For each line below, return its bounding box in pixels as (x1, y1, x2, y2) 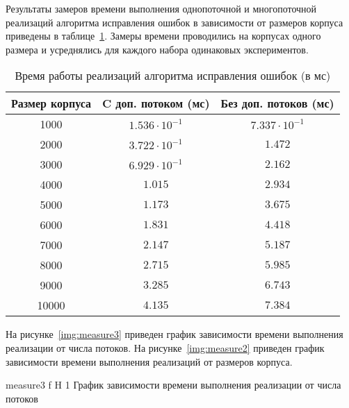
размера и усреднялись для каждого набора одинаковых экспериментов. (6, 42, 309, 56)
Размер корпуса (11, 95, 91, 112)
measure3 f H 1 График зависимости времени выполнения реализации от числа (6, 377, 341, 392)
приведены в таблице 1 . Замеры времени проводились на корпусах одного (6, 28, 321, 43)
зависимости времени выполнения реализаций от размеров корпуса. (6, 354, 293, 368)
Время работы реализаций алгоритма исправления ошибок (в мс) (15, 67, 331, 84)
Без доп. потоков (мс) (220, 95, 334, 112)
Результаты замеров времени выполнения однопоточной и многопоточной (6, 1, 317, 15)
